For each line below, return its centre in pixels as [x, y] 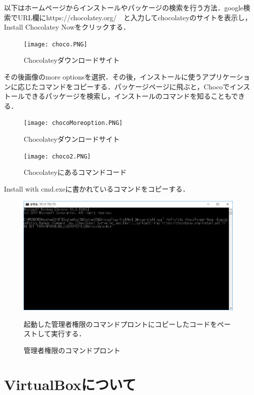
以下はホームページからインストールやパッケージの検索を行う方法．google [124, 7]
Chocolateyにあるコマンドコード [75, 172]
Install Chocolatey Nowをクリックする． [67, 27]
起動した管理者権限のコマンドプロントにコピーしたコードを [120, 324]
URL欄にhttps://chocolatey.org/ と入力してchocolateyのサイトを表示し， [135, 17]
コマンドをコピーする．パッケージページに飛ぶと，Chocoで [134, 86]
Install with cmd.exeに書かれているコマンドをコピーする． [97, 188]
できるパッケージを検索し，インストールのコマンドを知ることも [128, 96]
